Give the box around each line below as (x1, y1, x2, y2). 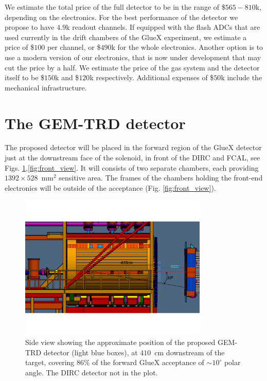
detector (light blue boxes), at (43, 347, 138, 357)
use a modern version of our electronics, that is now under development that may (5, 51, 261, 62)
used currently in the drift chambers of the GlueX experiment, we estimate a (5, 31, 247, 42)
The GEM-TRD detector (5, 112, 186, 133)
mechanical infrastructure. (5, 82, 87, 93)
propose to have (5, 22, 55, 32)
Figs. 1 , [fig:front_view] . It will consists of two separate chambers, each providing (5, 162, 259, 173)
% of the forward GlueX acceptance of (84, 357, 204, 368)
